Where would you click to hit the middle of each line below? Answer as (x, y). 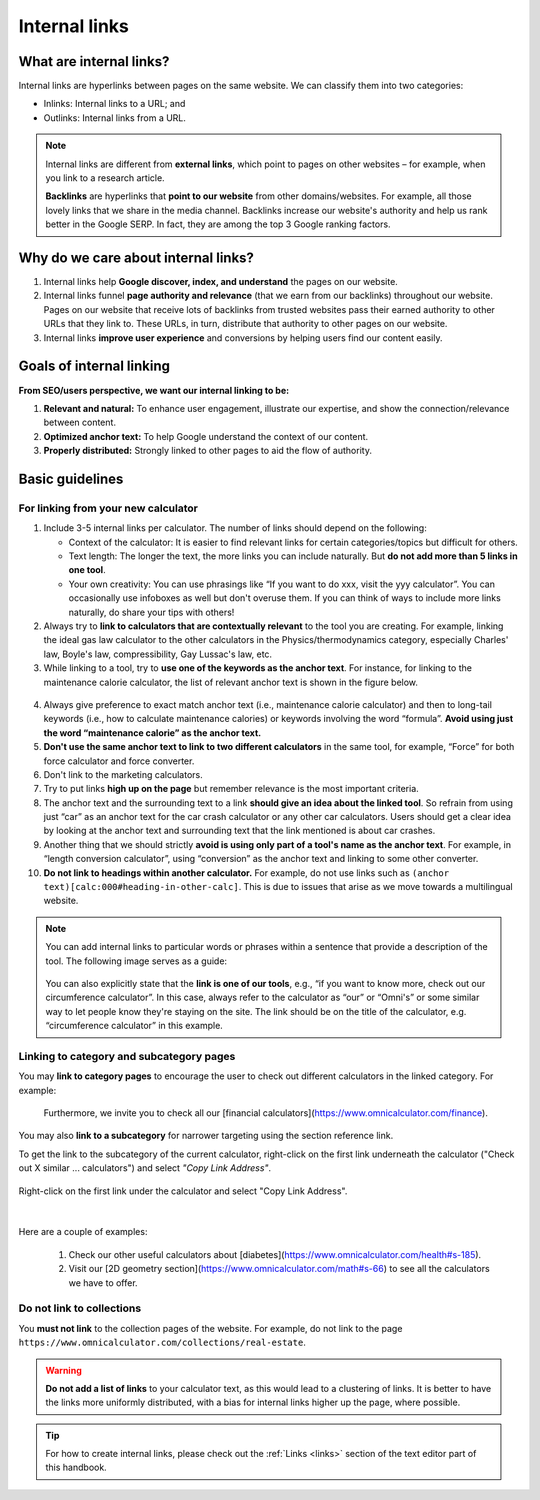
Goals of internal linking (94, 366)
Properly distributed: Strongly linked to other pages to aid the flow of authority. (207, 451)
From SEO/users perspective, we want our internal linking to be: (154, 390)
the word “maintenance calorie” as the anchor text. (152, 732)
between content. (80, 422)
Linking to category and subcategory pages (127, 1056)
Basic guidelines (71, 478)
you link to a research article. (105, 178)
